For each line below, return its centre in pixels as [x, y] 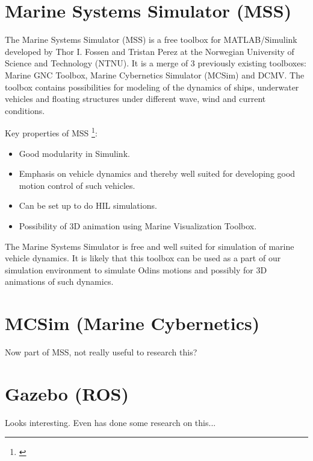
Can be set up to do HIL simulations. [88, 205]
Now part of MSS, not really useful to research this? [101, 352]
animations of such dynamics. [59, 281]
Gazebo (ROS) [67, 393]
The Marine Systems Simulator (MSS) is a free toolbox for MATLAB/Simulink [151, 40]
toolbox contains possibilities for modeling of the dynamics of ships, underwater [152, 87]
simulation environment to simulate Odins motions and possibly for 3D [136, 269]
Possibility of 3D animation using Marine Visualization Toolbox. [138, 225]
